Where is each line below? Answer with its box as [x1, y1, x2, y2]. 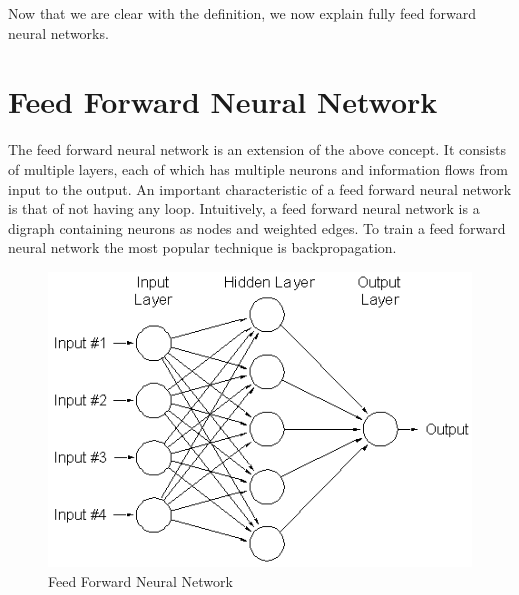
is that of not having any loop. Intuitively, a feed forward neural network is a [8, 198, 480, 219]
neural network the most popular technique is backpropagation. [8, 237, 397, 258]
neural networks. [8, 22, 109, 43]
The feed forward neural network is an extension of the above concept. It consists [8, 139, 506, 160]
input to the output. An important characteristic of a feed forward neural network [8, 178, 512, 199]
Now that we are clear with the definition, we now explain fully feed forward [8, 3, 476, 23]
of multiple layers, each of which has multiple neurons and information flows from [8, 158, 508, 179]
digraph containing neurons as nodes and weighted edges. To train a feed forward [8, 217, 506, 238]
